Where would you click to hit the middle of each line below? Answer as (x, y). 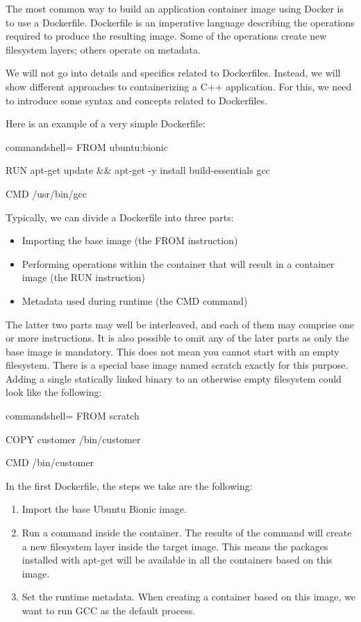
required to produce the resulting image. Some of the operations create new (166, 36)
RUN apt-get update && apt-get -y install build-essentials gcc (138, 170)
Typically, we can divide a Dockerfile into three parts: (120, 217)
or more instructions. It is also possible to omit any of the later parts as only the (177, 338)
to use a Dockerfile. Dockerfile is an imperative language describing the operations (180, 22)
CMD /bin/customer (50, 462)
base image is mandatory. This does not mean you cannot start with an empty (173, 351)
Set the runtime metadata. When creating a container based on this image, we (188, 597)
